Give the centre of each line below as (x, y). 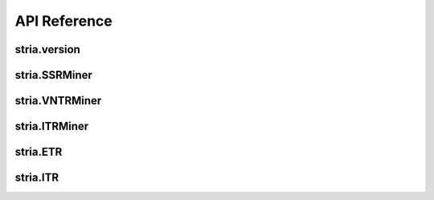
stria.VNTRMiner (58, 101)
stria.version (47, 49)
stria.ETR (39, 152)
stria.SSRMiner (53, 75)
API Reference (63, 21)
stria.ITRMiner (52, 127)
